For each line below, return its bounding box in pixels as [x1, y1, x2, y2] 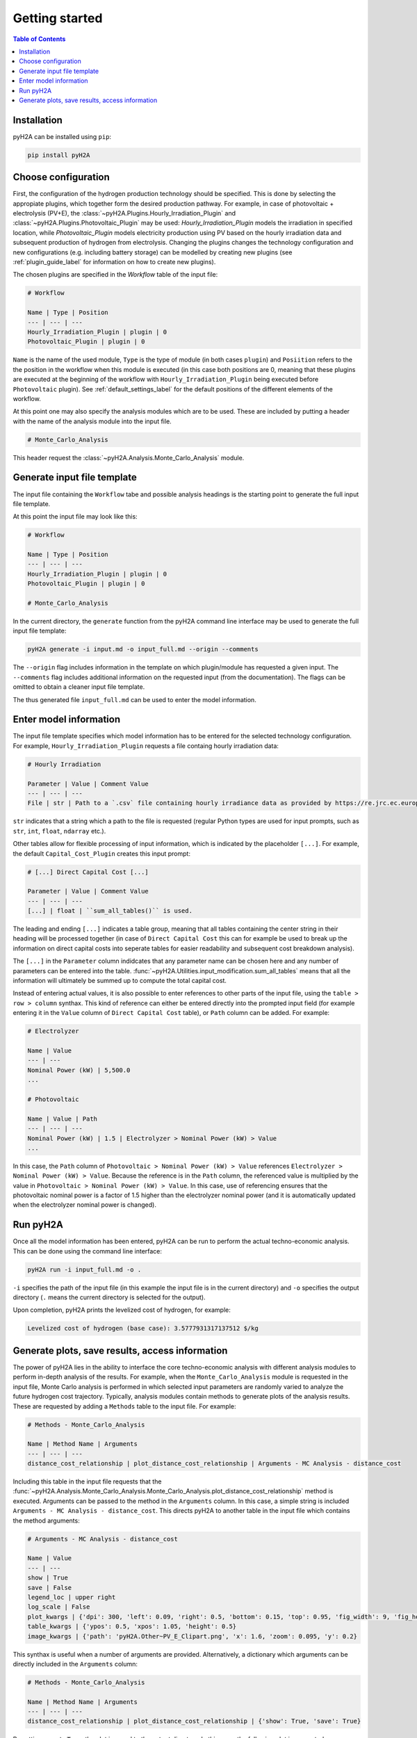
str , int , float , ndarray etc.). [13, 827, 106, 835]
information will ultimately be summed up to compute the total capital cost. [13, 977, 227, 985]
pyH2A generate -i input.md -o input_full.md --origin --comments [27, 645, 259, 653]
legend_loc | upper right [27, 1593, 116, 1601]
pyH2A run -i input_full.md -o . [27, 1265, 142, 1274]
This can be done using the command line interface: [13, 1246, 163, 1255]
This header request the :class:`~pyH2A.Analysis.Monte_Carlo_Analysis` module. [13, 453, 245, 462]
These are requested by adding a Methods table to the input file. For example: [13, 1402, 236, 1411]
